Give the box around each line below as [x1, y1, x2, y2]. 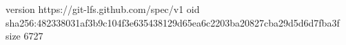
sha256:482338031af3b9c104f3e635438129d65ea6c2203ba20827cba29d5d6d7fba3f [6, 15, 340, 29]
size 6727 [6, 29, 43, 43]
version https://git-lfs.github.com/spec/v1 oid [6, 2, 200, 16]
